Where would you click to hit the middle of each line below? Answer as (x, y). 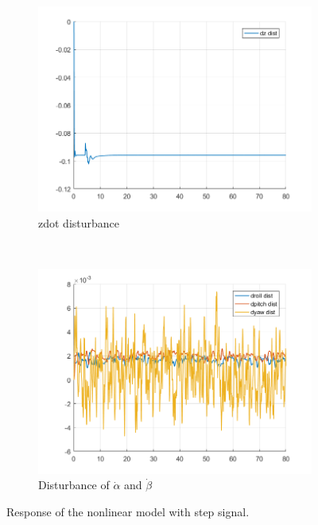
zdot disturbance (79, 222)
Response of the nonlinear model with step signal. (128, 511)
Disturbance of (74, 485)
